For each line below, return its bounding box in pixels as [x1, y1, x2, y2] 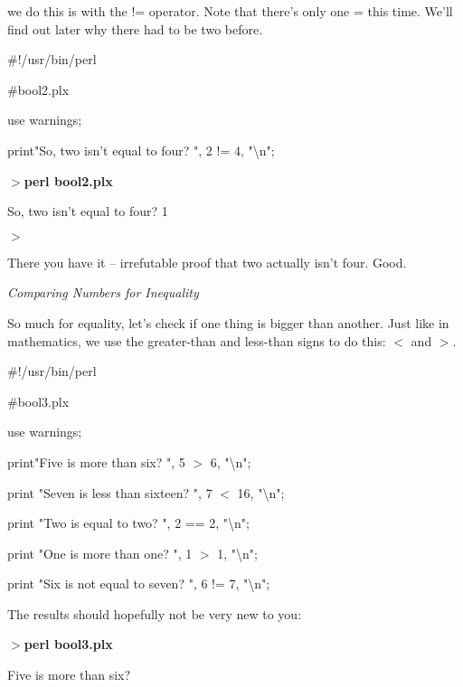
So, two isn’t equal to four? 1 [7, 202, 168, 221]
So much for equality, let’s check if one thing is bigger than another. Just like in [7, 313, 449, 332]
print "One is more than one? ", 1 [7, 543, 193, 562]
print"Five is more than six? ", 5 [7, 452, 185, 471]
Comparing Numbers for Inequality [7, 283, 199, 302]
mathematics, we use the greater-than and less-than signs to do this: [7, 331, 386, 350]
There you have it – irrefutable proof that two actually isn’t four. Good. [7, 252, 407, 271]
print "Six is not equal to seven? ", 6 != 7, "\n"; [7, 574, 270, 593]
